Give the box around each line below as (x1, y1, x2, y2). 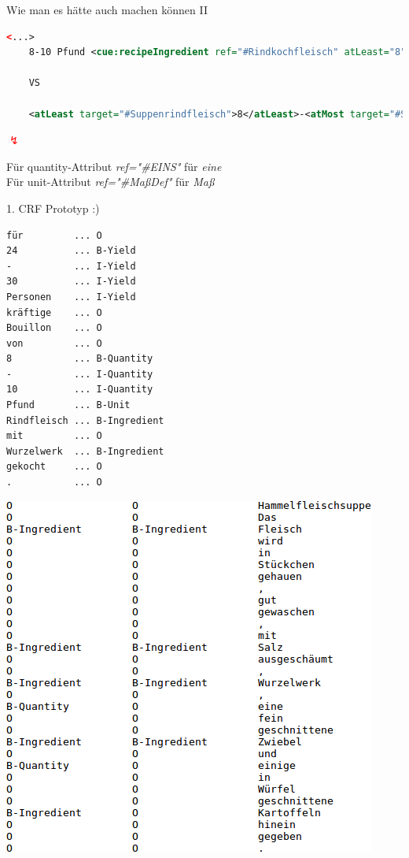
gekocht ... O (6, 461, 102, 473)
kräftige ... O (6, 306, 102, 318)
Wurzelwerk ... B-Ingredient (6, 445, 164, 457)
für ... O (6, 229, 102, 241)
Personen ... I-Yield (6, 291, 136, 303)
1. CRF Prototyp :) (6, 199, 100, 216)
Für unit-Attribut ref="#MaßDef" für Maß (6, 173, 215, 190)
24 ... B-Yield (6, 245, 136, 257)
